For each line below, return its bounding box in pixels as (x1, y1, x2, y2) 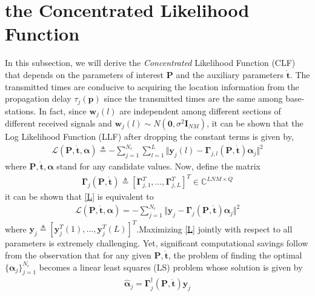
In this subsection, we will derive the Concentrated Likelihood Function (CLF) (5, 56, 296, 69)
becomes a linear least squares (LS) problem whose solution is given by (39, 260, 303, 273)
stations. (5, 104, 36, 117)
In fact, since (39, 104, 87, 117)
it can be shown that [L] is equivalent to (5, 190, 154, 203)
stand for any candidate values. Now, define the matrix (56, 159, 260, 172)
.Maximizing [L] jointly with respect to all (136, 222, 293, 235)
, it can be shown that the (207, 117, 303, 129)
